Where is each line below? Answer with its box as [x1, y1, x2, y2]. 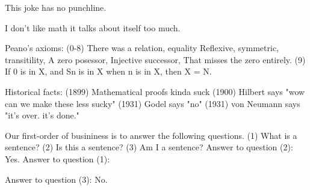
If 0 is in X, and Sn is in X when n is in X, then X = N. [5, 65, 212, 78]
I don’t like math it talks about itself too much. [5, 21, 181, 34]
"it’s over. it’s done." [5, 109, 79, 121]
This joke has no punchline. [5, 1, 107, 13]
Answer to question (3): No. [5, 173, 108, 185]
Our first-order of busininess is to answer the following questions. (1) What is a [5, 129, 297, 141]
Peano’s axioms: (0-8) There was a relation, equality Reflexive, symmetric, [5, 41, 279, 54]
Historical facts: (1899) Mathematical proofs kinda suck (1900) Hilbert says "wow [5, 85, 305, 97]
